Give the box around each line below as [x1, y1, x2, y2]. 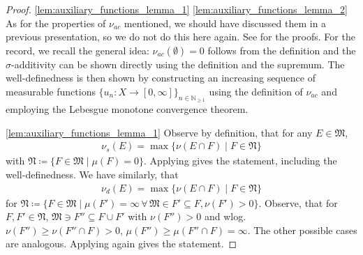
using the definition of [209, 84, 303, 98]
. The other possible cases [247, 222, 357, 237]
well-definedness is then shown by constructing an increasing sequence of [6, 70, 316, 85]
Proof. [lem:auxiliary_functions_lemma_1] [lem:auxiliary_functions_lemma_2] [6, 2, 348, 16]
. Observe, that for [258, 195, 338, 210]
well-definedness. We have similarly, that [6, 167, 179, 181]
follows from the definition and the [207, 42, 356, 57]
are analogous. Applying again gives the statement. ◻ [6, 236, 237, 251]
